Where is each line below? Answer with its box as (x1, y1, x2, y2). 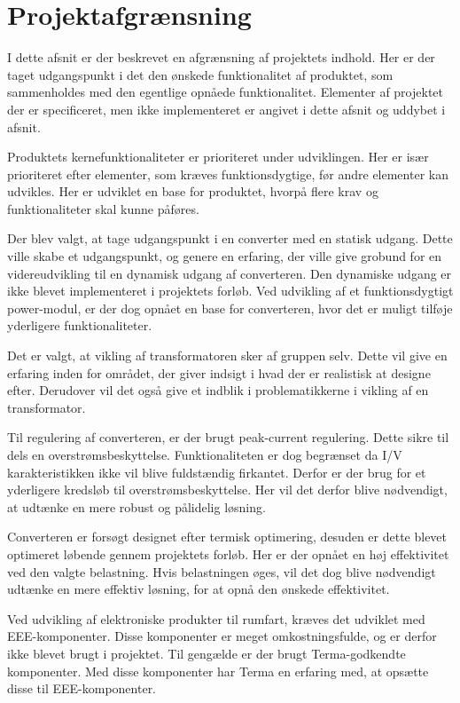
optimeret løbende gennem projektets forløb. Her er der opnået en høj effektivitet (7, 544, 449, 563)
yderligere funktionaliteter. (7, 316, 152, 335)
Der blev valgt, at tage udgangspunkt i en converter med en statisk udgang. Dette (7, 229, 453, 248)
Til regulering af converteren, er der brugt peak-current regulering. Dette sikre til (7, 428, 449, 446)
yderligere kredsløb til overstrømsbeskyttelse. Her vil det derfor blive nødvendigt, (7, 480, 448, 499)
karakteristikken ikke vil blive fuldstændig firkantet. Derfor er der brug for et (7, 462, 426, 481)
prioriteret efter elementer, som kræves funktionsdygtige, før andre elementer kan (7, 164, 448, 183)
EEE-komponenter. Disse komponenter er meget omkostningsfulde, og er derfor (7, 627, 437, 645)
